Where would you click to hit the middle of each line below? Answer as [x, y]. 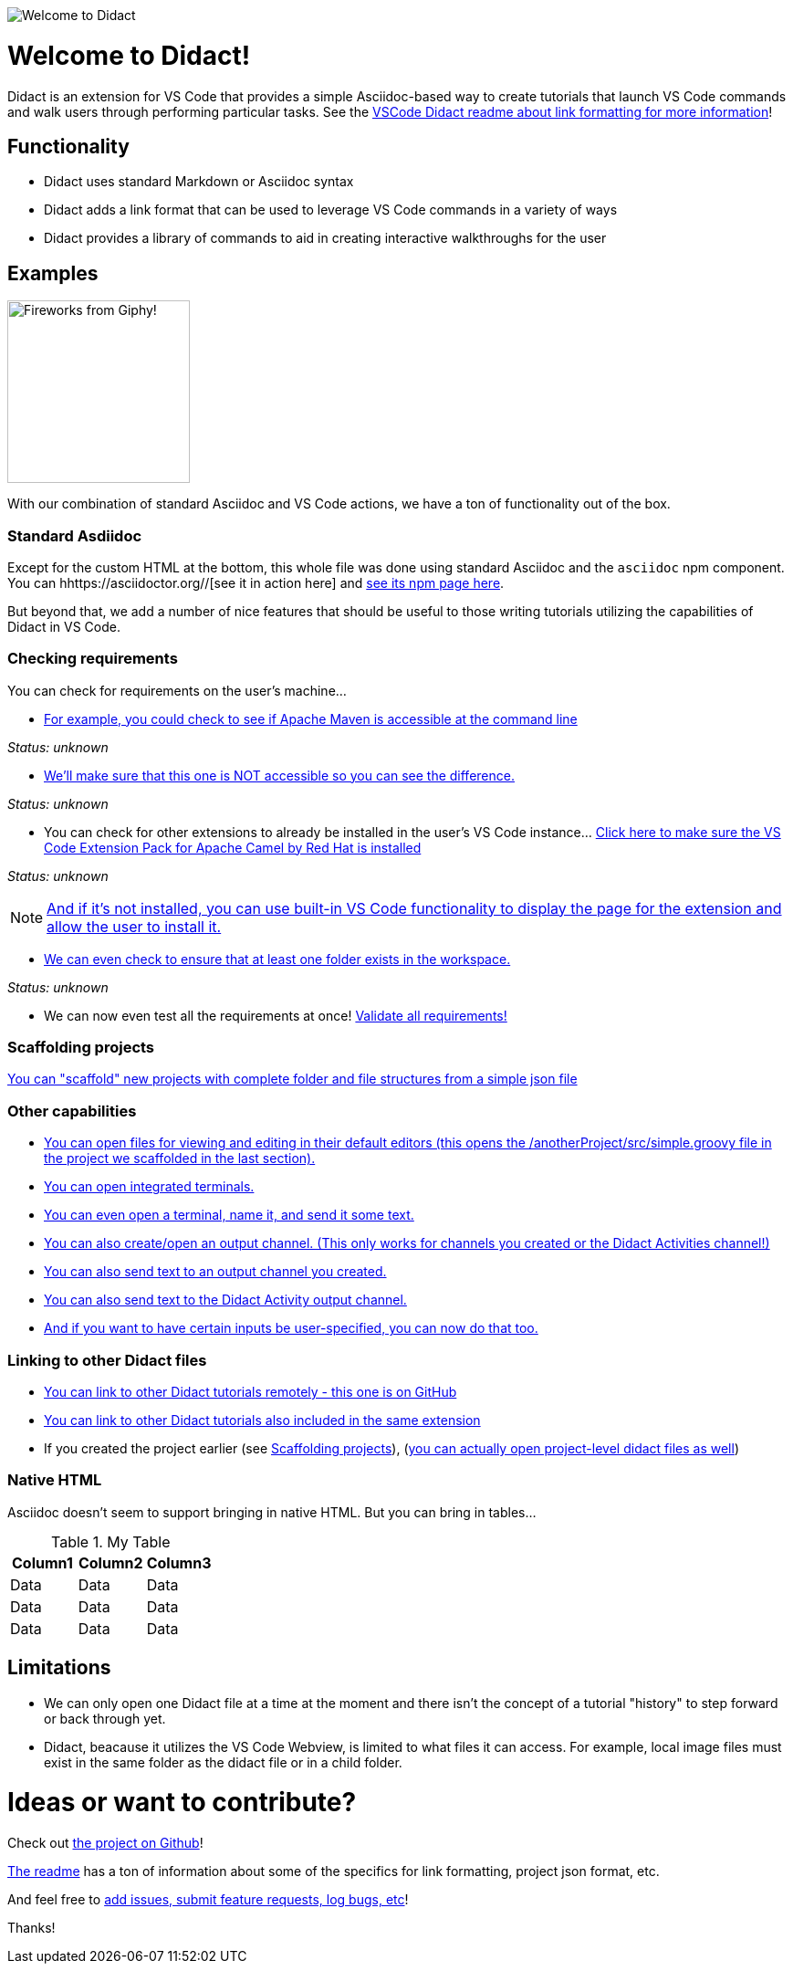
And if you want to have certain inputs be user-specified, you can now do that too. [291, 1328]
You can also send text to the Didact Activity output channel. [225, 1300]
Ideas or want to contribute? [182, 1803]
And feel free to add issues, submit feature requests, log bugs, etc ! [208, 1900]
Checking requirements [93, 659]
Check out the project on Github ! [105, 1843]
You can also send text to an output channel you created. [215, 1272]
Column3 [179, 1562]
